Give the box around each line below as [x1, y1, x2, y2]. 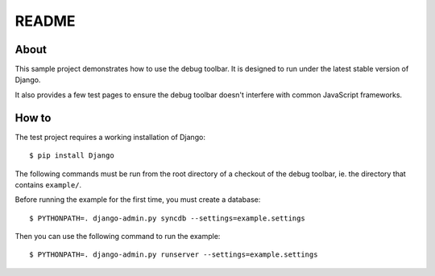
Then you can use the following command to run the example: [14, 232, 221, 241]
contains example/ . [14, 179, 82, 189]
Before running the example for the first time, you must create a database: [14, 195, 261, 204]
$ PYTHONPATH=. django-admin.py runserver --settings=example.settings [29, 250, 318, 259]
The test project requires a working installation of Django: [14, 132, 205, 142]
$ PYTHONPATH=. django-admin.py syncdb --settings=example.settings [29, 213, 305, 223]
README [14, 12, 76, 30]
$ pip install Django [29, 151, 114, 160]
